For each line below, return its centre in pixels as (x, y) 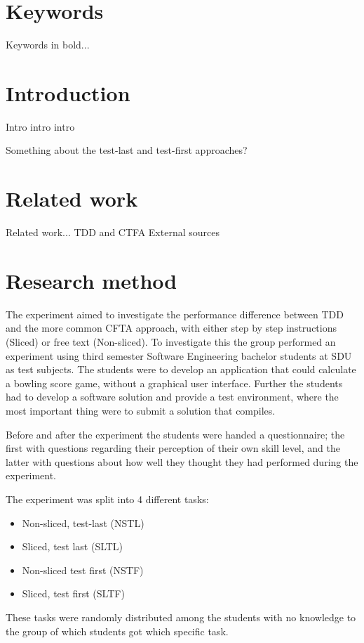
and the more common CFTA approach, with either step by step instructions (171, 328)
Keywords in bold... (48, 45)
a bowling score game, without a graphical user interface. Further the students (174, 383)
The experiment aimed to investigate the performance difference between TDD (175, 314)
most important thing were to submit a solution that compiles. (141, 411)
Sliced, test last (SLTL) (73, 546)
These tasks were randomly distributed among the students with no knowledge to (181, 617)
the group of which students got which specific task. (117, 631)
